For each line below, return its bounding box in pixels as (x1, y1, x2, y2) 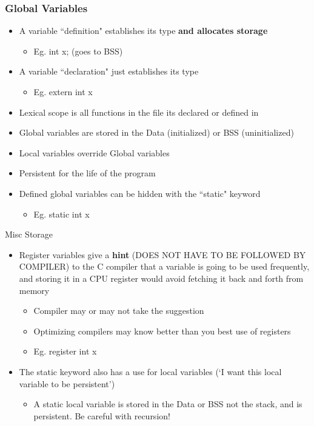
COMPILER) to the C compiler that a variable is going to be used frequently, (19, 260, 310, 273)
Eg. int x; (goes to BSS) (33, 44, 123, 57)
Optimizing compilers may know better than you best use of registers (33, 324, 291, 337)
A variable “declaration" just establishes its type (19, 65, 199, 78)
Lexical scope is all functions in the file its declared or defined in (19, 105, 259, 118)
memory (19, 284, 50, 296)
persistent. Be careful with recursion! (33, 409, 170, 422)
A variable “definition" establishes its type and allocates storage (19, 24, 268, 37)
